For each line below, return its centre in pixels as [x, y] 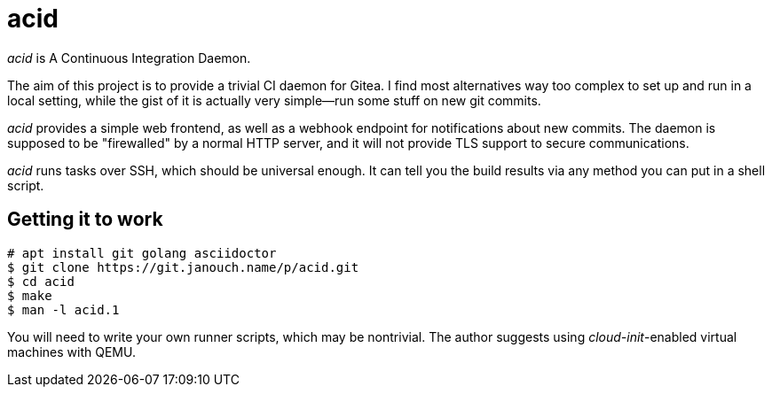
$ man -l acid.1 [63, 309]
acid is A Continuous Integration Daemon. [129, 58]
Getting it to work [85, 220]
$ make [30, 295]
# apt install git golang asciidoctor [142, 253]
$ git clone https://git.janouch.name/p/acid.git [183, 267]
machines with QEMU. [71, 352]
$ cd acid [41, 281]
